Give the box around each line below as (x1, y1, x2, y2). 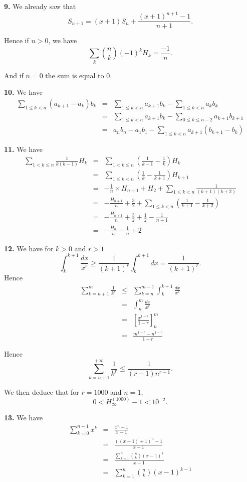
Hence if (4, 35, 29, 46)
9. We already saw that (4, 1, 76, 11)
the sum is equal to (45, 70, 104, 80)
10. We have (4, 87, 43, 97)
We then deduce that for (4, 386, 79, 397)
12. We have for (4, 243, 54, 253)
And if (4, 70, 24, 80)
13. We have (4, 412, 43, 423)
